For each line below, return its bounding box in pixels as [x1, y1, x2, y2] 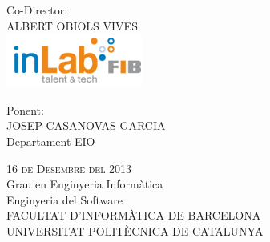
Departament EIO [6, 132, 95, 149]
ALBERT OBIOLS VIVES [6, 17, 138, 34]
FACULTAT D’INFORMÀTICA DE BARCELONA [6, 207, 261, 224]
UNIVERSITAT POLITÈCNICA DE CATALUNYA [6, 222, 264, 239]
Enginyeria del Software [6, 191, 123, 208]
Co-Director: [6, 2, 68, 18]
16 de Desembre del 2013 [6, 159, 132, 176]
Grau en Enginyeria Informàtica [6, 175, 163, 192]
